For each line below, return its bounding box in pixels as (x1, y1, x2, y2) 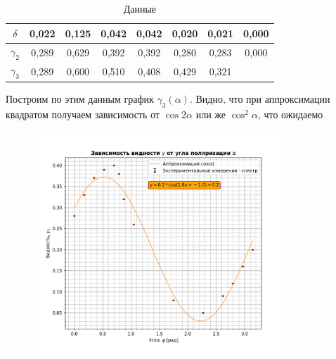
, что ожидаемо (257, 106, 323, 121)
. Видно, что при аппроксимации (189, 91, 330, 106)
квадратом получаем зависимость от (6, 106, 160, 121)
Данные (123, 1, 157, 15)
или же (195, 106, 226, 121)
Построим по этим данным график (6, 91, 154, 106)
